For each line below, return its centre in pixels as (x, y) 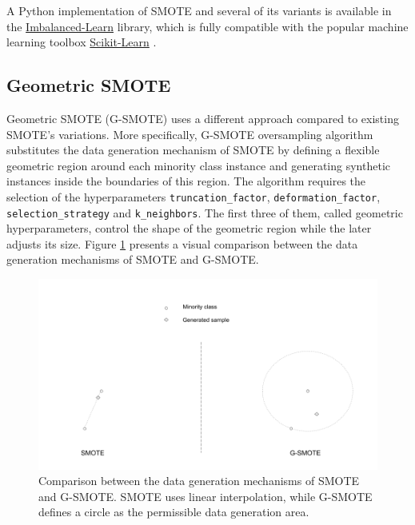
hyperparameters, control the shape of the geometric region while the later (189, 228)
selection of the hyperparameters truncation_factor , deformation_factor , (194, 196)
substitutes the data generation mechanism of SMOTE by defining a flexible (193, 150)
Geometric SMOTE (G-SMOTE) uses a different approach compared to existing (203, 118)
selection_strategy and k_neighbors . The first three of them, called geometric (205, 212)
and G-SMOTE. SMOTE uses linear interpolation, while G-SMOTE (206, 496)
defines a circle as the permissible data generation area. (174, 512)
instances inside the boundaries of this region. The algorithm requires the (186, 181)
